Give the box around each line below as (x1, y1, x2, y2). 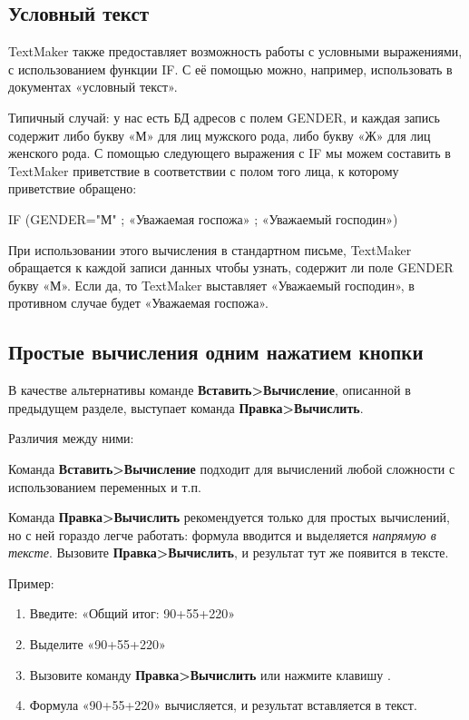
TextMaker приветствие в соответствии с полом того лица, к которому (8, 161, 399, 180)
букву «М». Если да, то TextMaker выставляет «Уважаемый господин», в (8, 275, 415, 294)
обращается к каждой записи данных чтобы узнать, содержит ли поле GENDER (8, 258, 454, 277)
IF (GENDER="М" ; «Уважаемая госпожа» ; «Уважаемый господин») (8, 209, 398, 228)
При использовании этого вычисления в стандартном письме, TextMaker (8, 240, 412, 259)
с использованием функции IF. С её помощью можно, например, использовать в (8, 59, 453, 78)
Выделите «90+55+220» (29, 635, 166, 654)
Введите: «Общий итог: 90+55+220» (29, 604, 235, 623)
